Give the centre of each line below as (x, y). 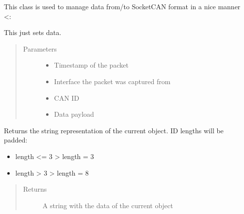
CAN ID (67, 98)
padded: (16, 140)
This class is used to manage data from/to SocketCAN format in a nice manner (122, 6)
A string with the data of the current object (108, 205)
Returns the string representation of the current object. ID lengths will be (114, 130)
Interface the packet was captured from (112, 81)
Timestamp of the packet (91, 65)
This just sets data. (33, 32)
